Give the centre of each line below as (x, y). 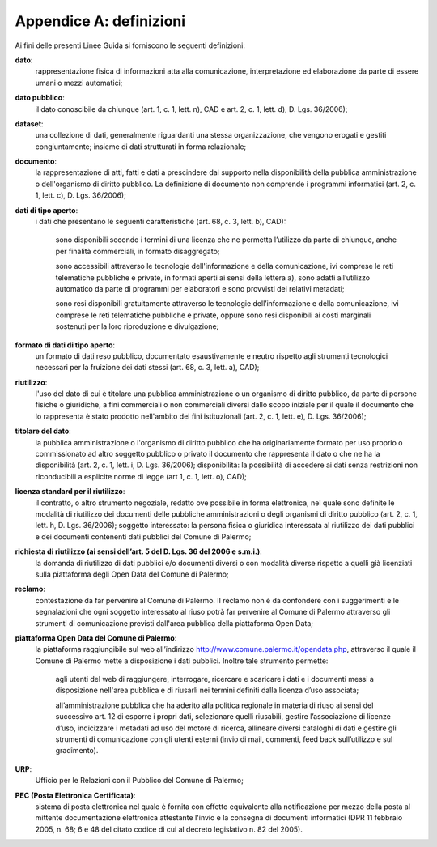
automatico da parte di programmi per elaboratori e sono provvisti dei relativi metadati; (200, 288)
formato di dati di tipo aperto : (65, 345)
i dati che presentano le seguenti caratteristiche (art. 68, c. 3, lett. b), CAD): (161, 222)
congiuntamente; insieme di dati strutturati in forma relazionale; (141, 147)
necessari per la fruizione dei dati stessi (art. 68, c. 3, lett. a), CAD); (147, 368)
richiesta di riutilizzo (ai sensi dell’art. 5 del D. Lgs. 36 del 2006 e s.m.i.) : (138, 551)
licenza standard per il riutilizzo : (70, 492)
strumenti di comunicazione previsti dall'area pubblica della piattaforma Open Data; (174, 623)
